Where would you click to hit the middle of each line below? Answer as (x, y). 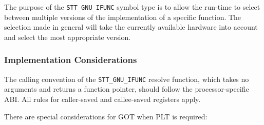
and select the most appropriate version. (68, 37)
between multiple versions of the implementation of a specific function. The (123, 17)
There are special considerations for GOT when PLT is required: (106, 116)
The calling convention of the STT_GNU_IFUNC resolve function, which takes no (127, 79)
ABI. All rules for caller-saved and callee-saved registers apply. (102, 99)
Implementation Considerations (71, 60)
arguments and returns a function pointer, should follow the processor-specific (127, 89)
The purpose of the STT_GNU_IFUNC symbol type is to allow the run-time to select (132, 7)
